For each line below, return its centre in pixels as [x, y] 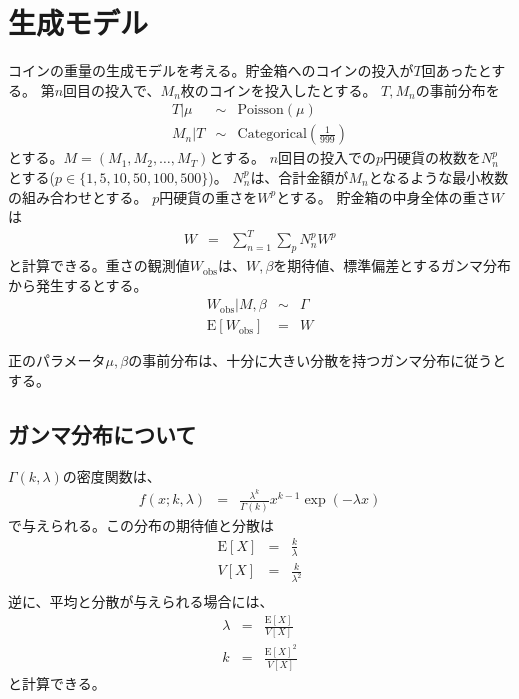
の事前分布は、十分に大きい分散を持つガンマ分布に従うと [317, 360]
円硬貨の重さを [208, 196]
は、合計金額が [299, 176]
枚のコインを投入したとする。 [278, 89]
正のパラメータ [57, 360]
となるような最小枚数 [438, 176]
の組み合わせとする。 [78, 196]
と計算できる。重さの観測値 [99, 265]
